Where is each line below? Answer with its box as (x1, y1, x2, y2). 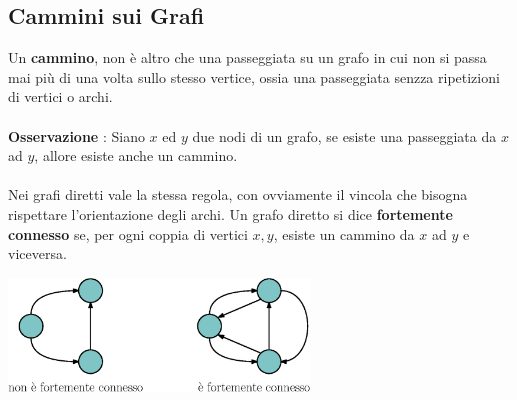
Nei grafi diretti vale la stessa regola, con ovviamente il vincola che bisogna (8, 184, 468, 205)
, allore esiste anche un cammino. (34, 145, 238, 166)
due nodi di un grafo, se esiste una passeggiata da (192, 125, 497, 146)
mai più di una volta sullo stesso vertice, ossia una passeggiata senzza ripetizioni (8, 66, 500, 87)
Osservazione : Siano (8, 125, 145, 146)
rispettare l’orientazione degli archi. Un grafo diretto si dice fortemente (8, 203, 453, 224)
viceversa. (8, 243, 67, 264)
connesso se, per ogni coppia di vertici (8, 223, 248, 244)
